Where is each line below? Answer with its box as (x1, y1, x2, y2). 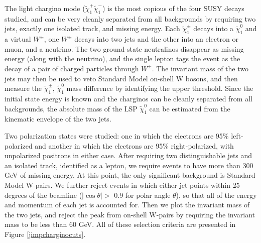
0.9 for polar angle (114, 189, 171, 200)
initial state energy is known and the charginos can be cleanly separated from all (5, 93, 252, 103)
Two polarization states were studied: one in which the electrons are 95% (5, 130, 229, 141)
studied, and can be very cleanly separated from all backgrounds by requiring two (5, 13, 256, 24)
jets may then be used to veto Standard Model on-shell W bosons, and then (5, 73, 238, 83)
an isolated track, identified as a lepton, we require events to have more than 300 (5, 160, 253, 170)
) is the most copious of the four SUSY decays (102, 3, 244, 13)
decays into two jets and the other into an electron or (74, 34, 238, 44)
